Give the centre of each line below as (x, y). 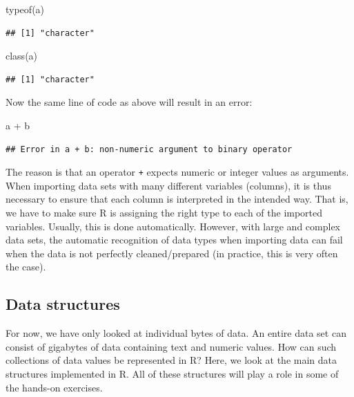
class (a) (22, 56)
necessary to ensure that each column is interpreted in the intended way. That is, (177, 199)
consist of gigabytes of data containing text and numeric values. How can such (171, 346)
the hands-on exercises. (54, 387)
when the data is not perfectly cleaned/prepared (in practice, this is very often (172, 253)
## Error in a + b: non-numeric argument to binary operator (149, 149)
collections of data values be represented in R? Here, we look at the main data (171, 360)
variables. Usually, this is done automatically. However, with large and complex (173, 226)
